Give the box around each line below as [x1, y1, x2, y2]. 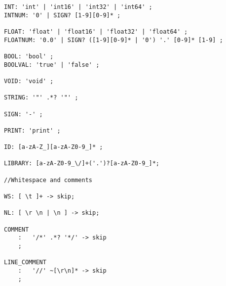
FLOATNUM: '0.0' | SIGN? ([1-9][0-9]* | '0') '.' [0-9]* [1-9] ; [4, 36, 223, 44]
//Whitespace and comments [4, 176, 92, 184]
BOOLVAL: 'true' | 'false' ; [4, 61, 100, 68]
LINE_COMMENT [4, 259, 46, 266]
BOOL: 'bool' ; [4, 52, 54, 60]
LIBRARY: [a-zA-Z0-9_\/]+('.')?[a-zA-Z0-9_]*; [4, 160, 159, 167]
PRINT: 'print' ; [4, 127, 61, 134]
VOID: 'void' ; [4, 77, 54, 85]
